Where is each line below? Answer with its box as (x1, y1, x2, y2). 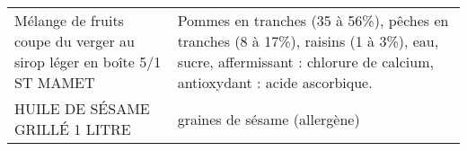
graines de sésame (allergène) (177, 108, 360, 129)
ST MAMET (14, 72, 95, 93)
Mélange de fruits (14, 10, 124, 31)
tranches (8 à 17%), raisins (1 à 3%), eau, (177, 31, 439, 51)
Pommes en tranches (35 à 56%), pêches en (177, 10, 449, 31)
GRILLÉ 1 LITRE (14, 119, 131, 139)
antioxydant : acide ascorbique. (177, 72, 373, 93)
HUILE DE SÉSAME (14, 98, 150, 119)
